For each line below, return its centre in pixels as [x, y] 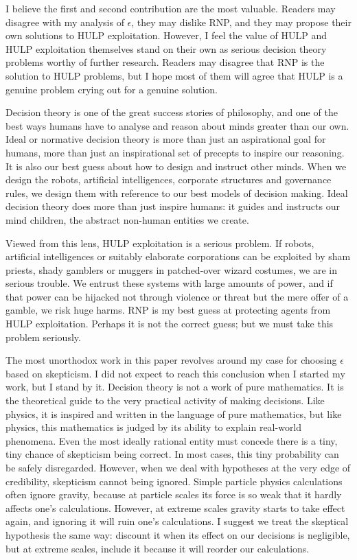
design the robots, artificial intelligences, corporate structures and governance [169, 179]
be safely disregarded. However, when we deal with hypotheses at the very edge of [178, 467]
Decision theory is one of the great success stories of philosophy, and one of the [172, 112]
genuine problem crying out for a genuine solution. [112, 89]
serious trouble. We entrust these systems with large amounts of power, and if [169, 283]
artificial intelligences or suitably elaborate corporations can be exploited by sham [178, 256]
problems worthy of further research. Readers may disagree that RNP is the [165, 62]
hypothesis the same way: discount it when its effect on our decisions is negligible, [178, 534]
